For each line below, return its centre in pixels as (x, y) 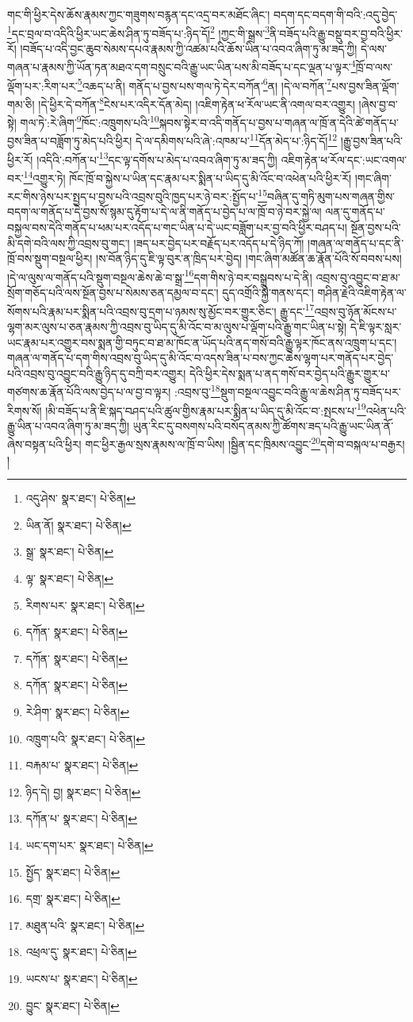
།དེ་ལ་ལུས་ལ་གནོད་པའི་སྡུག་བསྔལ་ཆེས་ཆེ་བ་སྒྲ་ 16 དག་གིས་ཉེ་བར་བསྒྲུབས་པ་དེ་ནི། (160, 276)
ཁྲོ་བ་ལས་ (374, 67)
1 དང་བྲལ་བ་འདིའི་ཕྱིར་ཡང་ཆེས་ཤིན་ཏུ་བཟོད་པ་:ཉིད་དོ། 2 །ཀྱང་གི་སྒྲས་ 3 (139, 32)
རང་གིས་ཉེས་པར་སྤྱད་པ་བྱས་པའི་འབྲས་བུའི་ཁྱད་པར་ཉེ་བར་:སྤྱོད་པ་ (133, 196)
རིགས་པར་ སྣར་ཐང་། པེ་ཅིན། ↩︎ (85, 605)
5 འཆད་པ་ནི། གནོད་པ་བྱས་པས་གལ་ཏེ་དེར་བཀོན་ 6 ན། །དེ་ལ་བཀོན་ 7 (205, 84)
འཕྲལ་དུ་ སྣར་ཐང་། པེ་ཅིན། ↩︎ (81, 952)
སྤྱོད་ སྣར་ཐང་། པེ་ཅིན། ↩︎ (73, 872)
